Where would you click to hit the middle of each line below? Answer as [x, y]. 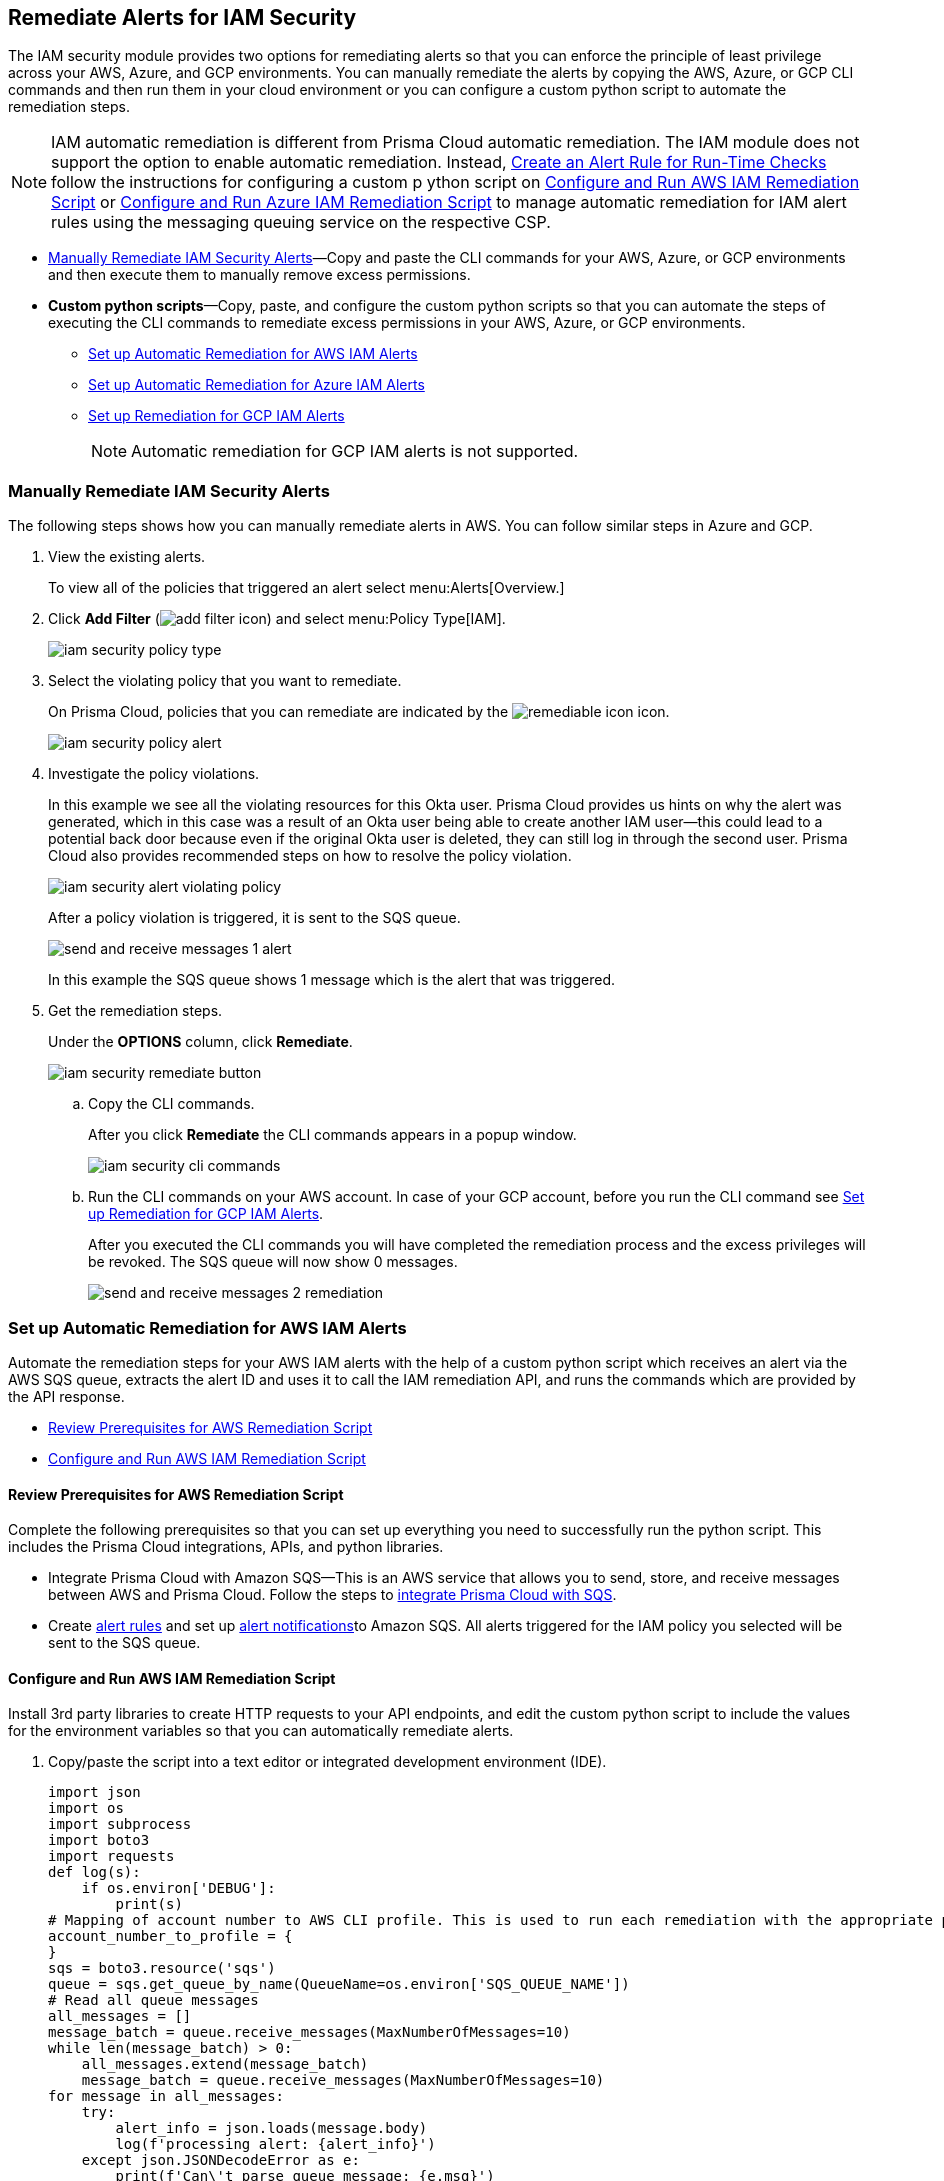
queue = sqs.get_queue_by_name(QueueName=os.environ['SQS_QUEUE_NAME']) [339, 1984]
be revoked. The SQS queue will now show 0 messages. [273, 1262]
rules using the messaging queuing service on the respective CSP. [301, 222]
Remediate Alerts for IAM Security [182, 17]
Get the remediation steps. [135, 1011]
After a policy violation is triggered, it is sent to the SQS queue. [254, 918]
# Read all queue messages [153, 2000]
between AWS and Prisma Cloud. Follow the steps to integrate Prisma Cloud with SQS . [332, 1595]
